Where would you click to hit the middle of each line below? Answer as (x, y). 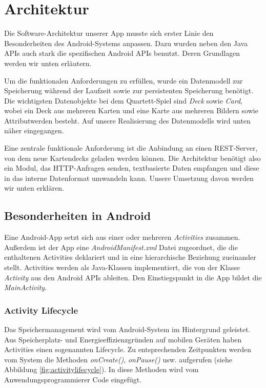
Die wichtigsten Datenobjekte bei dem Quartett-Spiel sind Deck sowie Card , (123, 100)
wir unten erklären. (34, 188)
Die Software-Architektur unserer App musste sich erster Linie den (109, 33)
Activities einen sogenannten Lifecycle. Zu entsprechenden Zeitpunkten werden (128, 349)
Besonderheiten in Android (78, 216)
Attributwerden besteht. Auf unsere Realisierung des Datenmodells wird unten (127, 120)
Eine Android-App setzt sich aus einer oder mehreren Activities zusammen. (122, 237)
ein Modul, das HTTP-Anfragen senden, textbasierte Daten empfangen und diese (132, 168)
